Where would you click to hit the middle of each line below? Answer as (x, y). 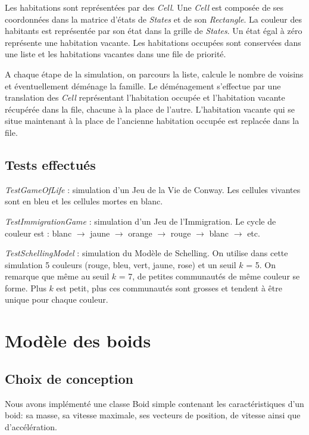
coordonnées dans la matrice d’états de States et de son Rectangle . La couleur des (154, 19)
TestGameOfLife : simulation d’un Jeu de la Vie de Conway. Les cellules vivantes (153, 189)
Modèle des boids (78, 341)
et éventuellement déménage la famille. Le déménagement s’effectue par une (143, 86)
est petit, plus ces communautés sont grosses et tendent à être (169, 288)
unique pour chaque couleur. (57, 299)
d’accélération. (31, 426)
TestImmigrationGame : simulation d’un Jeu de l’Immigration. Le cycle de (141, 221)
